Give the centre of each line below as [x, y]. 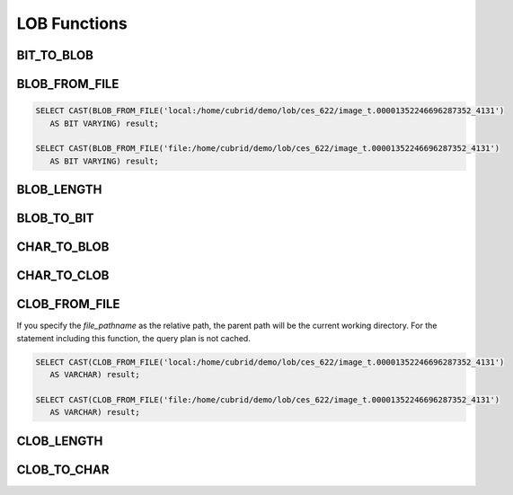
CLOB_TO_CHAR [63, 469]
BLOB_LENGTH [59, 190]
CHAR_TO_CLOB [63, 275]
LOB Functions [72, 23]
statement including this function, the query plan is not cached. [133, 338]
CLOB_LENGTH [60, 441]
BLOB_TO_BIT [55, 219]
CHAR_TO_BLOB [63, 247]
